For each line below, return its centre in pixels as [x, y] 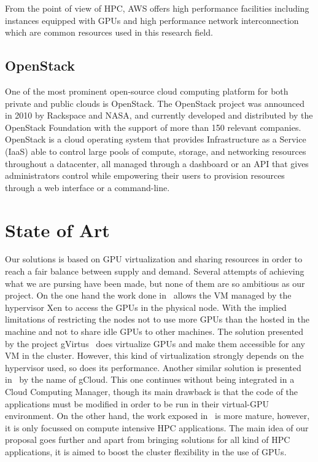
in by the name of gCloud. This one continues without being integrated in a [150, 379]
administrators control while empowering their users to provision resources [145, 175]
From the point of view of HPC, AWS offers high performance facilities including [157, 8]
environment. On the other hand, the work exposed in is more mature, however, [157, 416]
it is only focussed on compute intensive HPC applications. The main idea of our [157, 427]
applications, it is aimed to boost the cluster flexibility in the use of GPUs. [146, 451]
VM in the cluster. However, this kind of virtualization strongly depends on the [154, 355]
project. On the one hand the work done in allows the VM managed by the [148, 295]
